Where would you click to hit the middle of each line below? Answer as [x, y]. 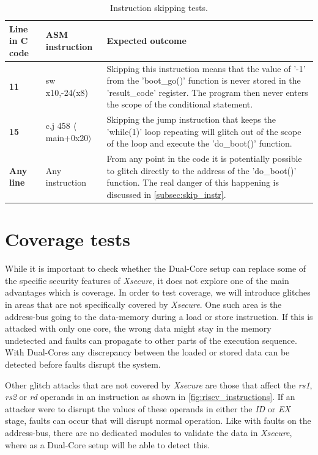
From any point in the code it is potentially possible [204, 158]
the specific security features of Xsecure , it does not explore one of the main [147, 280]
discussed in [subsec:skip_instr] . [166, 195]
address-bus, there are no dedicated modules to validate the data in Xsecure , [149, 432]
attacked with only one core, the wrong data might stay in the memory [138, 328]
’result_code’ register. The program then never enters [207, 92]
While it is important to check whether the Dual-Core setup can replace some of [156, 268]
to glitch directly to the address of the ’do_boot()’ [202, 170]
